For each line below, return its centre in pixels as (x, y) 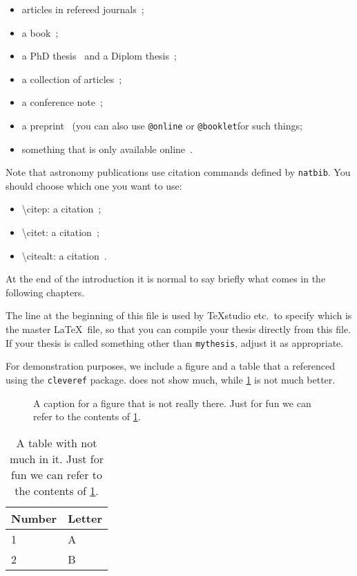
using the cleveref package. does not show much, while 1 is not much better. (171, 379)
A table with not (57, 442)
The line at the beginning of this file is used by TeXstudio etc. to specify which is (179, 315)
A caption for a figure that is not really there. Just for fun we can (172, 403)
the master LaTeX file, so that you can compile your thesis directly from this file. (178, 329)
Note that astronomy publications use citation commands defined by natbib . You (178, 172)
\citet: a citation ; (60, 232)
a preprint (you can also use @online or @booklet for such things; (162, 125)
